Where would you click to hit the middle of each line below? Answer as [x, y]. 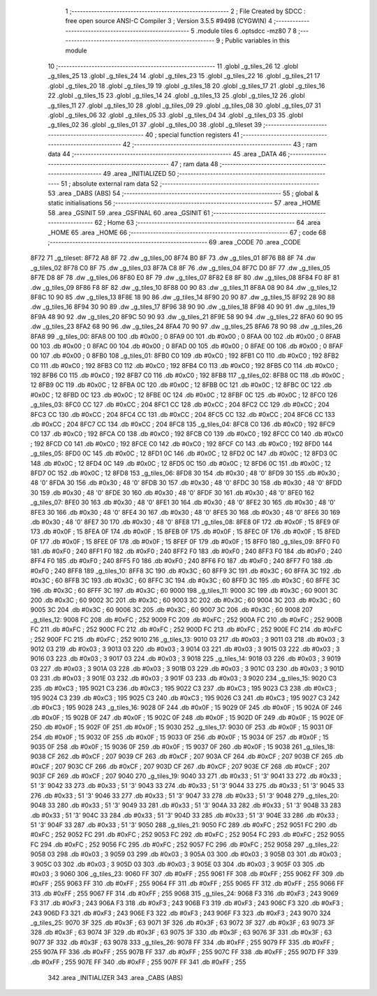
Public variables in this [257, 41]
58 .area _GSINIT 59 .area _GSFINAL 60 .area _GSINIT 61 [129, 212]
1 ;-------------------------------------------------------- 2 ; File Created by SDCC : [186, 11]
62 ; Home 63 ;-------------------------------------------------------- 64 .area [208, 223]
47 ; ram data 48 [194, 163]
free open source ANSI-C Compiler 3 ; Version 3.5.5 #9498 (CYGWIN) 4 [169, 21]
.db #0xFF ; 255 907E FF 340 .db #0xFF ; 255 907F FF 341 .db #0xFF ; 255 [138, 962]
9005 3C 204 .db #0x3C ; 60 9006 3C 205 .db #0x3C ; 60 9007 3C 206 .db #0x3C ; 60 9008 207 [172, 610]
